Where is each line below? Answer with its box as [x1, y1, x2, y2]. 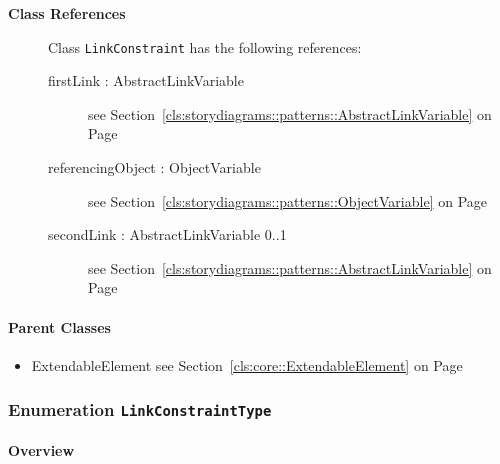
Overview [8, 440, 75, 461]
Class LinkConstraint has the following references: [48, 36, 362, 57]
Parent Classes [8, 316, 111, 337]
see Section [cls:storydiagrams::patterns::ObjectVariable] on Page [88, 190, 487, 211]
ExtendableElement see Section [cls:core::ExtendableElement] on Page [31, 354, 463, 375]
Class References [8, 3, 126, 23]
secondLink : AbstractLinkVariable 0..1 [48, 224, 287, 245]
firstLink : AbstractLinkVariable [48, 70, 244, 91]
